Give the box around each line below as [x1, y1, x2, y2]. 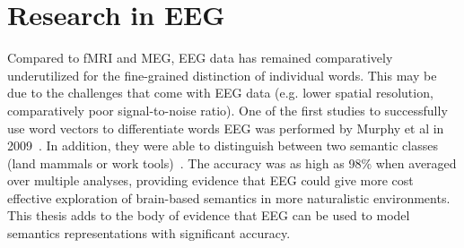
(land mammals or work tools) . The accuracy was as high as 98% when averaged [7, 153, 457, 172]
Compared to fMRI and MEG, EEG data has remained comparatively [7, 48, 393, 67]
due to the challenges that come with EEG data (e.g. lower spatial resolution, [7, 83, 433, 102]
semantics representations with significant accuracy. [7, 224, 291, 243]
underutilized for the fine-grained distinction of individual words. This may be [7, 65, 437, 84]
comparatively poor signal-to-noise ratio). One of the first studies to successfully [7, 100, 448, 119]
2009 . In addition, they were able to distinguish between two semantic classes [7, 136, 438, 155]
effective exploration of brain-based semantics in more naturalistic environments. [7, 188, 451, 207]
